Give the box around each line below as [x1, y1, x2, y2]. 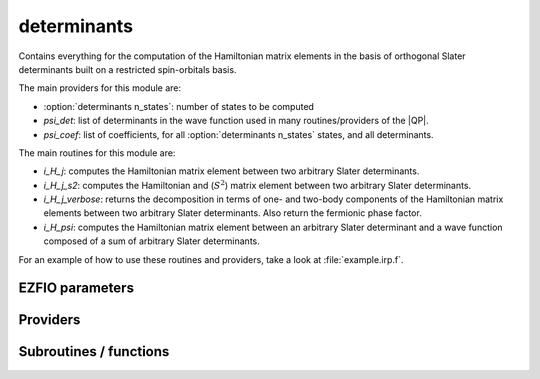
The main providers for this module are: [18, 82, 182, 94]
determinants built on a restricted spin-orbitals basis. [18, 63, 237, 75]
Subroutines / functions [18, 343, 170, 360]
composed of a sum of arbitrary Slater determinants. [43, 235, 260, 247]
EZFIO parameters [18, 280, 135, 297]
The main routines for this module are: [18, 146, 176, 159]
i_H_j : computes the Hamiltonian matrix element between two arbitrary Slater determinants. [43, 165, 420, 177]
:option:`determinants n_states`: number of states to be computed [43, 100, 315, 112]
